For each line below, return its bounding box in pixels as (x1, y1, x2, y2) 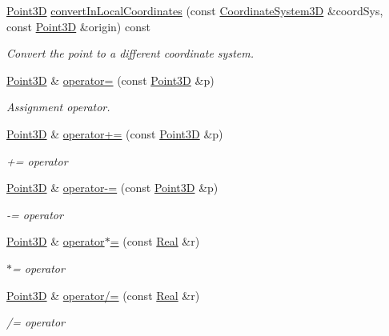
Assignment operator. (6, 98, 110, 115)
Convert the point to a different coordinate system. (6, 45, 254, 62)
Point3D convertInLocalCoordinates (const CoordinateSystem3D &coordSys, (6, 2, 383, 18)
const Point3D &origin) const (6, 18, 150, 34)
